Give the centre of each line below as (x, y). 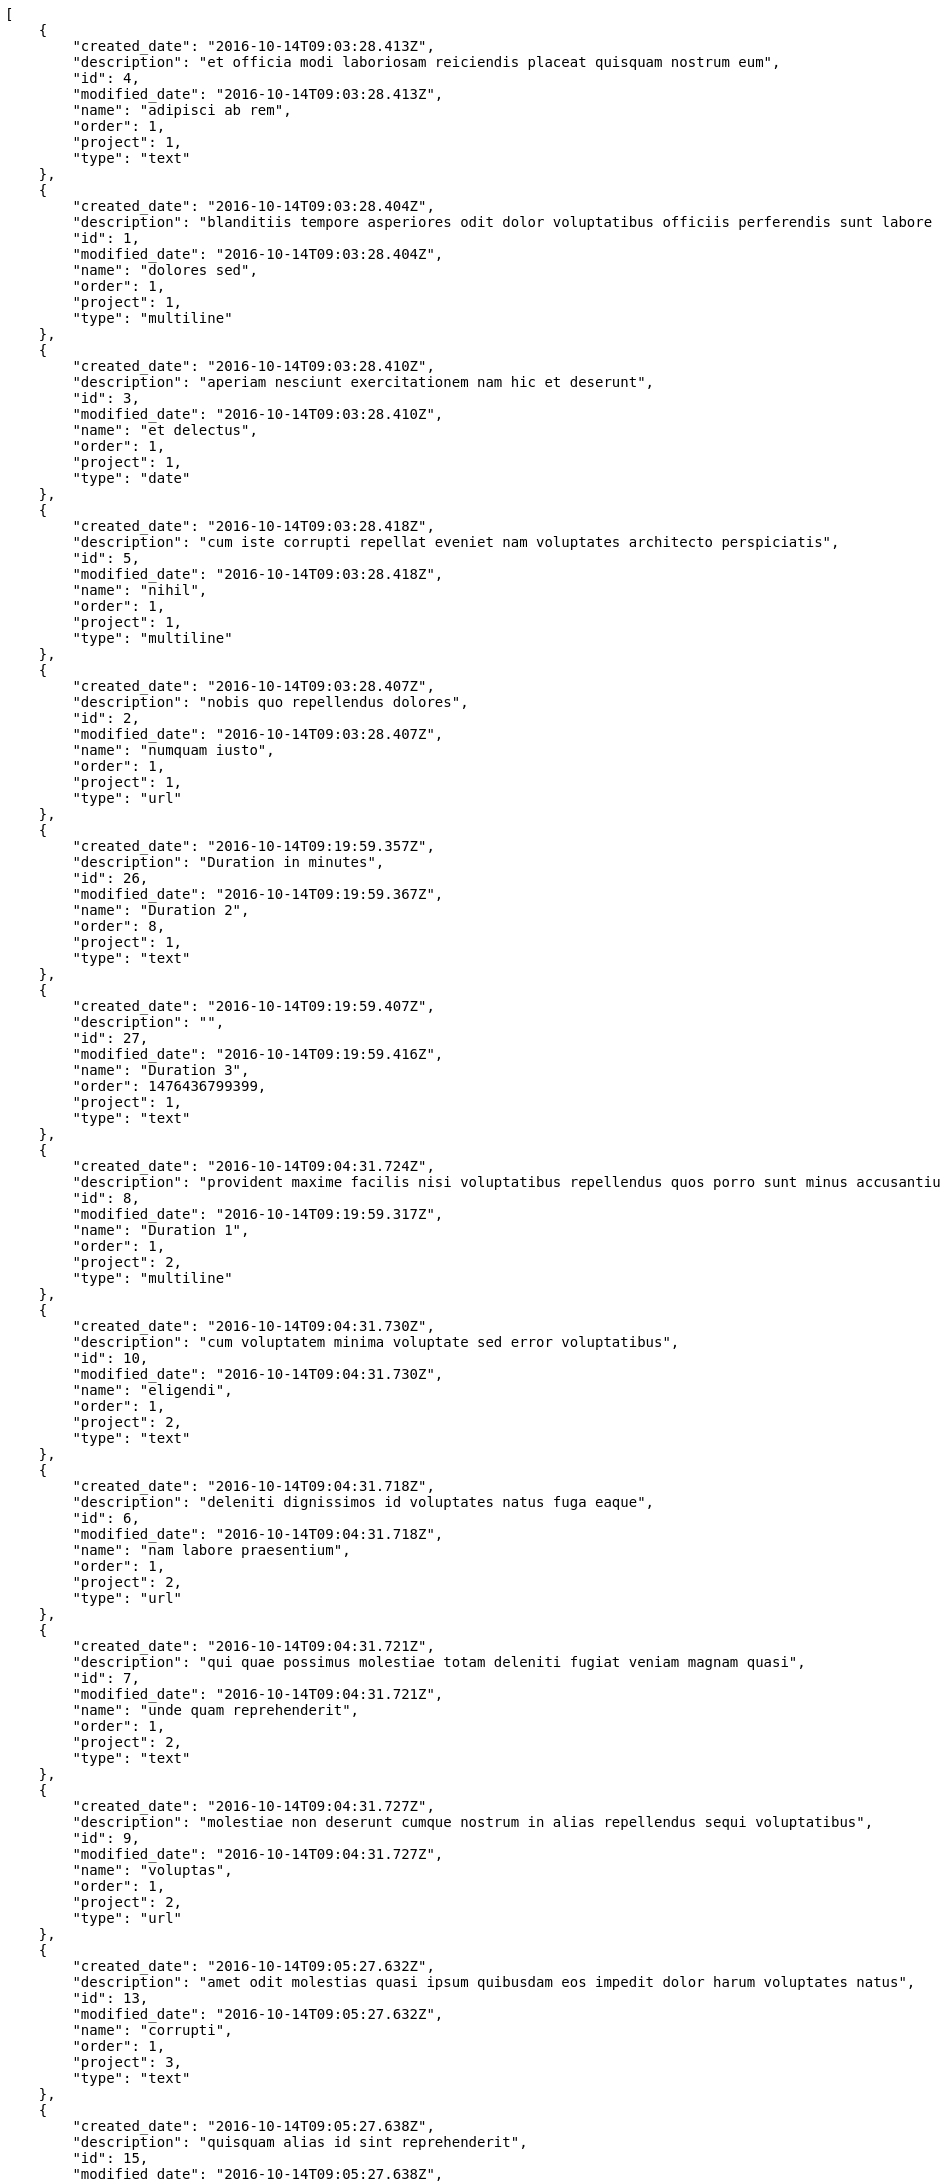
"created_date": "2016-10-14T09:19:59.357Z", (253, 846)
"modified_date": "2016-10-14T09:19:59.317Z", (258, 1214)
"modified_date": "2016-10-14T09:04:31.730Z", (258, 1374)
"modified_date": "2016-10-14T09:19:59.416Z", (258, 1054)
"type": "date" (131, 478)
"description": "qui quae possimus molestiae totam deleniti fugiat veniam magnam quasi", (439, 1662)
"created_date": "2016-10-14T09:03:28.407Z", (253, 686)
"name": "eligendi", (152, 1390)
